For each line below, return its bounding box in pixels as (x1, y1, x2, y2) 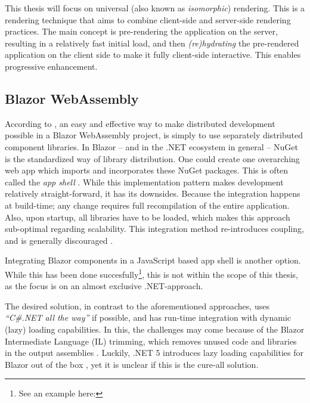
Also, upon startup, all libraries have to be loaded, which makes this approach (5, 210, 290, 223)
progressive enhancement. (5, 60, 98, 72)
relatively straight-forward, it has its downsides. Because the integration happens (5, 187, 300, 200)
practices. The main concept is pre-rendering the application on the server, (5, 25, 278, 38)
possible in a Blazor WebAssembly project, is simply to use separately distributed (5, 129, 303, 141)
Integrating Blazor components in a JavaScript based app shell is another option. (5, 254, 301, 266)
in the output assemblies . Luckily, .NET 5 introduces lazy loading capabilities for (5, 346, 304, 359)
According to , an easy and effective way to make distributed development (5, 117, 275, 129)
